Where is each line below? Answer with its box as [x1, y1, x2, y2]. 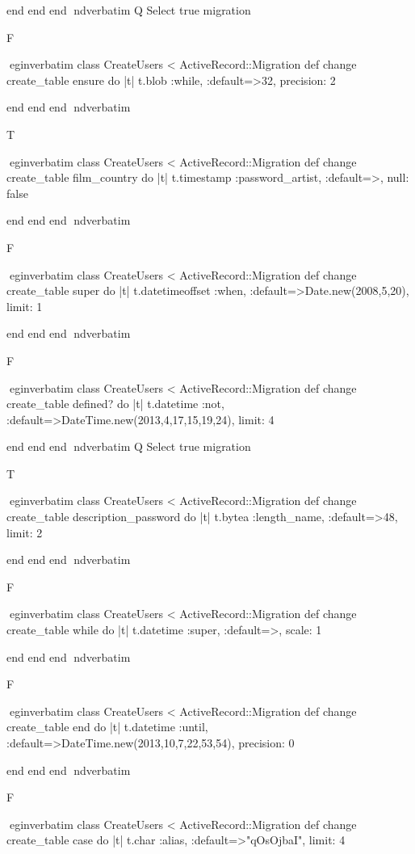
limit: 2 [6, 524, 43, 541]
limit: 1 [6, 297, 43, 314]
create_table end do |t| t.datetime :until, [6, 718, 208, 735]
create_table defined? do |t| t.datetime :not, [6, 395, 224, 412]
